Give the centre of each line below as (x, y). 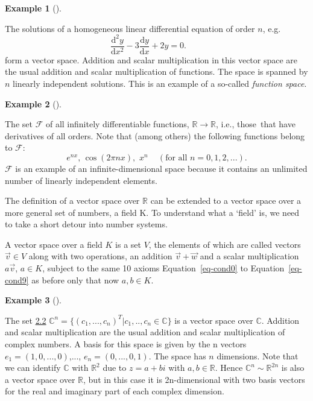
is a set (128, 244)
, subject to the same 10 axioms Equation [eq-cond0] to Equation (163, 268)
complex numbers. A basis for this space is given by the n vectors (126, 344)
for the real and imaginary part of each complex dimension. (115, 391)
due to (115, 368)
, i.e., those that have (256, 124)
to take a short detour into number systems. (86, 224)
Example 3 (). (33, 300)
